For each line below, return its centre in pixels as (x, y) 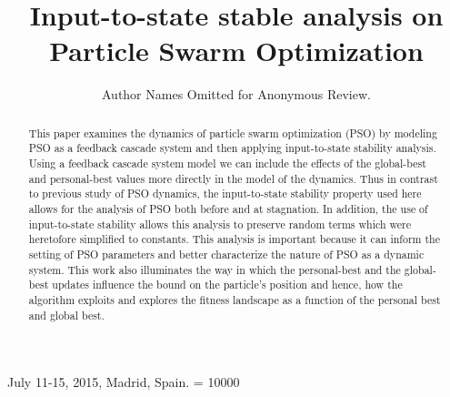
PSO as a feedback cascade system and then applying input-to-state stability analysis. (232, 148)
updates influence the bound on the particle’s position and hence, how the (227, 285)
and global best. (66, 315)
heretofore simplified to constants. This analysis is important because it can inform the (234, 239)
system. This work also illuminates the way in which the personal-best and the (215, 269)
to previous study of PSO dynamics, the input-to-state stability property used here (225, 193)
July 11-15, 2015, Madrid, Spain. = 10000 (124, 382)
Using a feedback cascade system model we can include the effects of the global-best (227, 163)
